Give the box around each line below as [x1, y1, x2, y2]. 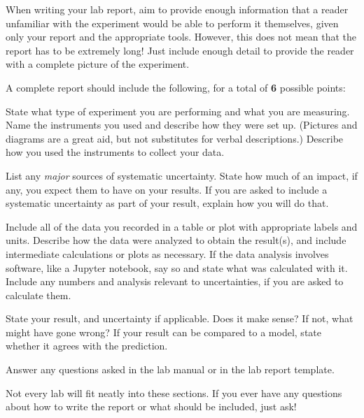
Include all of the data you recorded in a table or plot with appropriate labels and [6, 219, 358, 233]
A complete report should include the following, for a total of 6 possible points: [6, 80, 346, 94]
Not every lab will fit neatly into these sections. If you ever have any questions [6, 385, 342, 400]
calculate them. [6, 287, 71, 302]
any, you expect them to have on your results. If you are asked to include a [6, 182, 328, 196]
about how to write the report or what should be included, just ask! [6, 399, 297, 414]
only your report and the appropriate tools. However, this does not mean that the [6, 29, 356, 44]
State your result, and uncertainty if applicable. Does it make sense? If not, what [6, 311, 353, 326]
